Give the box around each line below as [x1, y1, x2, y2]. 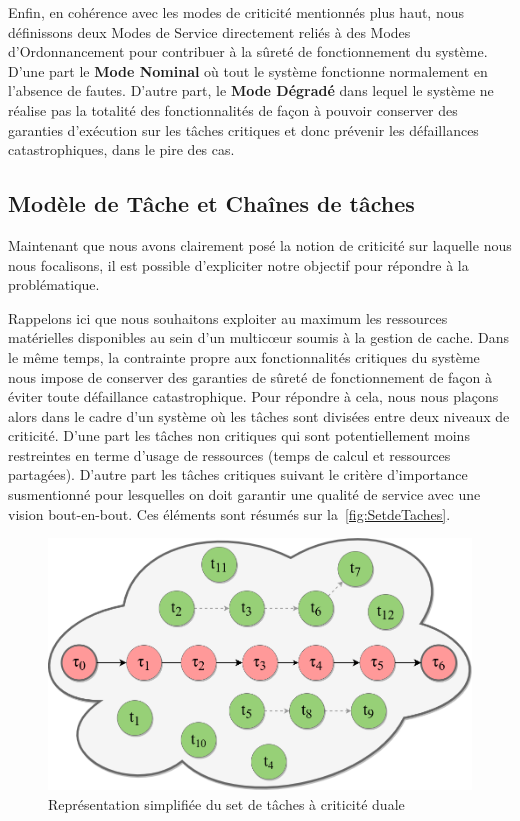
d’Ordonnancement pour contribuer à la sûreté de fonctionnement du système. [8, 41, 488, 62]
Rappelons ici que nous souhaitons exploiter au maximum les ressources [8, 307, 448, 328]
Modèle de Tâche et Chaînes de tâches [8, 188, 415, 219]
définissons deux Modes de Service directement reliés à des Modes [8, 21, 411, 42]
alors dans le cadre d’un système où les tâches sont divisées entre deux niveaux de [8, 405, 510, 426]
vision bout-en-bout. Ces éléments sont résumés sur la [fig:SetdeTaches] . [8, 503, 451, 524]
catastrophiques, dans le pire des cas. [8, 139, 235, 160]
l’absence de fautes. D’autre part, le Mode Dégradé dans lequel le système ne [8, 80, 494, 101]
